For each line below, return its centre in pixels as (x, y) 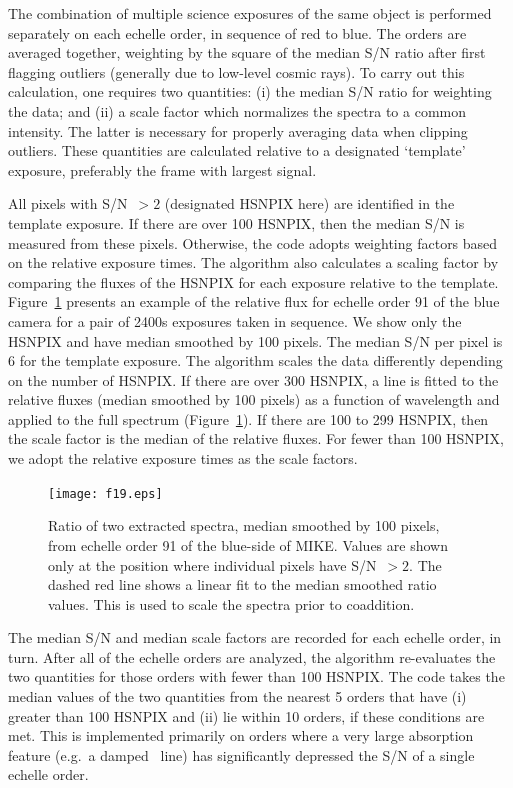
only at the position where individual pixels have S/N (212, 564)
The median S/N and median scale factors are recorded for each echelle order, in (255, 637)
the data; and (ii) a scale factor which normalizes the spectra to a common (237, 110)
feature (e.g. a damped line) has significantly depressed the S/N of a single (241, 754)
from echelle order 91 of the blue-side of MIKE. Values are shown (248, 544)
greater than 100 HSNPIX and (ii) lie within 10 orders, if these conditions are (246, 715)
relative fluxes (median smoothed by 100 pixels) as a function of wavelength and (254, 399)
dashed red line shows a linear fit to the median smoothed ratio (242, 584)
